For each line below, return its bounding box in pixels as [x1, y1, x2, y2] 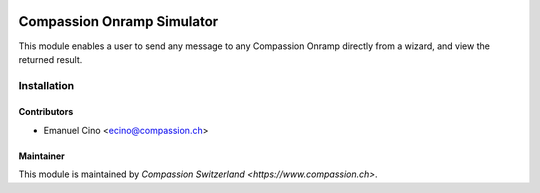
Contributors [18, 106, 74, 118]
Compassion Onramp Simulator [18, 13, 219, 30]
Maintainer [18, 150, 65, 162]
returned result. [18, 53, 83, 65]
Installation [18, 78, 75, 92]
